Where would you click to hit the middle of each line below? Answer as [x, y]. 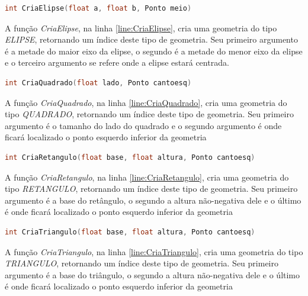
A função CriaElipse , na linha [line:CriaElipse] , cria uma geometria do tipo [141, 28]
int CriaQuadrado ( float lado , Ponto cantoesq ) [98, 83]
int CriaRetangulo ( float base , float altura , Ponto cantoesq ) [130, 157]
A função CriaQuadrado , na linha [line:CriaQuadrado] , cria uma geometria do [146, 102]
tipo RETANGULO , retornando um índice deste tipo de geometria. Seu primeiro [151, 189]
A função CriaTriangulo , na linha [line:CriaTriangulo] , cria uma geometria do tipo [154, 251]
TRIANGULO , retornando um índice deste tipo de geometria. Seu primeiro [142, 263]
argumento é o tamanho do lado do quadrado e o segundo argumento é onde [143, 125]
